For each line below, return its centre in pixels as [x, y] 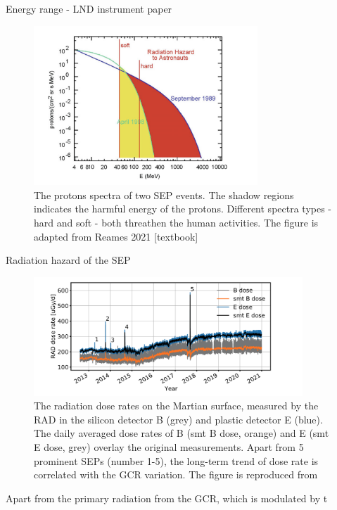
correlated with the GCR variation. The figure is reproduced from [176, 474]
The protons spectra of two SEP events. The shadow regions [164, 195]
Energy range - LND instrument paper [89, 8]
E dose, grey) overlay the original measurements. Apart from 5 [169, 447]
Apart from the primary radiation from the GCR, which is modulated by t [167, 498]
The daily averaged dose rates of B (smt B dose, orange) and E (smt [182, 433]
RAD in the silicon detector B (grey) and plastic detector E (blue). [178, 419]
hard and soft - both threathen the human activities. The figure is [176, 223]
